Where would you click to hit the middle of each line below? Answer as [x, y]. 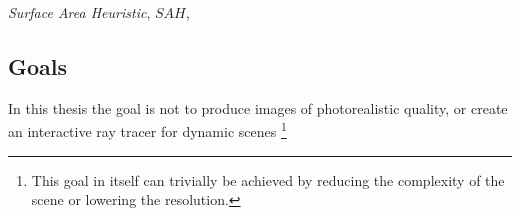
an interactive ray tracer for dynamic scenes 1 [147, 130]
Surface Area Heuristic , [79, 12]
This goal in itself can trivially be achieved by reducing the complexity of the [268, 179]
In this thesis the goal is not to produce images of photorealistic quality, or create [258, 107]
